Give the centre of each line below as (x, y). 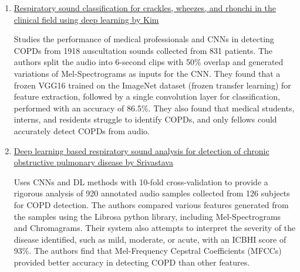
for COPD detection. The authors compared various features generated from (151, 204)
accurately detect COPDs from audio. (82, 130)
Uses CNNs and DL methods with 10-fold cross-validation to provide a (141, 181)
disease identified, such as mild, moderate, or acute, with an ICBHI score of (150, 239)
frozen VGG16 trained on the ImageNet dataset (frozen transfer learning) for (152, 85)
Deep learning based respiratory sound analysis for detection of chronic (141, 150)
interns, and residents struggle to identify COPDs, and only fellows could (145, 119)
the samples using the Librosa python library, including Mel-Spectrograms (147, 216)
